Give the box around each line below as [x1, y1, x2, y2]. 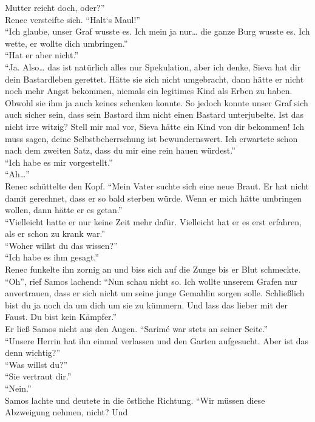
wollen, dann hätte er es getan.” [5, 203, 123, 216]
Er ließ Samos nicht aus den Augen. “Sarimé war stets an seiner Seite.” [5, 322, 268, 335]
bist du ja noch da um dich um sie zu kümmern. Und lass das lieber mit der [5, 298, 288, 311]
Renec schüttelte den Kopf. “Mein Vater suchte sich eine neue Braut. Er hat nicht [5, 179, 310, 192]
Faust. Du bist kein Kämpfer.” [5, 310, 117, 323]
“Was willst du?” [5, 358, 68, 370]
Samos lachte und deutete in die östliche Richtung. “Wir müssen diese [5, 393, 265, 406]
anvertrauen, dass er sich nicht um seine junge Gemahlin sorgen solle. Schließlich [5, 287, 305, 299]
